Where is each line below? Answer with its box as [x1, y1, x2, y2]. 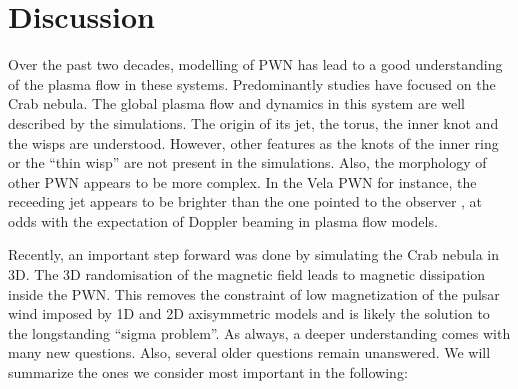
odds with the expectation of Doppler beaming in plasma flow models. [8, 210, 438, 231]
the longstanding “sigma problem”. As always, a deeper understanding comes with [8, 322, 511, 343]
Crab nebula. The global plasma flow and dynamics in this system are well [8, 93, 466, 114]
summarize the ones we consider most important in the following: [8, 362, 408, 383]
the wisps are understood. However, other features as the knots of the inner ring [8, 132, 499, 153]
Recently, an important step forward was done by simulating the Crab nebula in [8, 244, 499, 265]
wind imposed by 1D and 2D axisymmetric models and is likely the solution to [8, 303, 490, 324]
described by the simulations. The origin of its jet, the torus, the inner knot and [8, 112, 499, 133]
